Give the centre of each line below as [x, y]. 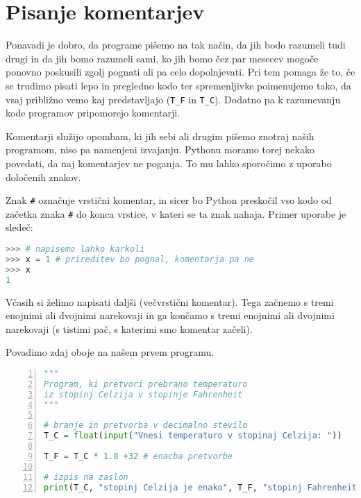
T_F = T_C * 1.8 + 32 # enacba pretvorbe [138, 456]
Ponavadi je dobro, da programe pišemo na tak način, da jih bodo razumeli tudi [176, 45]
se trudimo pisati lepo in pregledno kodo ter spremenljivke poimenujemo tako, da [178, 85]
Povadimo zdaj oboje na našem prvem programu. [110, 352]
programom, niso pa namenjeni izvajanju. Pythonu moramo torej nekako [160, 149]
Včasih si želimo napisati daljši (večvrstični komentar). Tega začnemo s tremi [170, 301]
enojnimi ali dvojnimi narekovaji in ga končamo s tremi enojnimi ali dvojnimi [170, 315]
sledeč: [19, 227]
